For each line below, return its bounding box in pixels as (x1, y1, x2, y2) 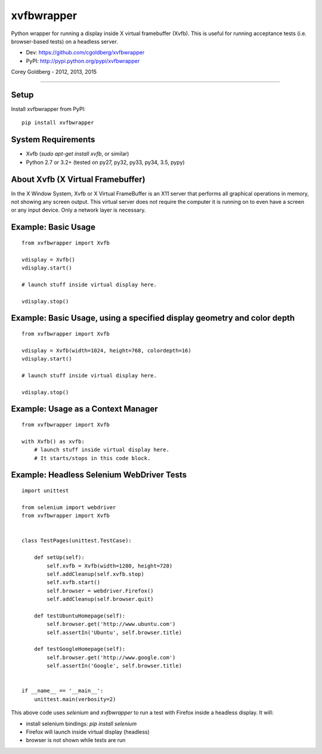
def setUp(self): (33, 554, 85, 561)
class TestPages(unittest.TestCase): (21, 537, 132, 544)
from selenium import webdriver (21, 504, 116, 511)
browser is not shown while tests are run (26, 737, 126, 744)
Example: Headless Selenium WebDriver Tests (11, 470, 187, 480)
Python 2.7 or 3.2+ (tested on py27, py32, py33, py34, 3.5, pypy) (26, 159, 185, 166)
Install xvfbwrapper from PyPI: (11, 106, 86, 113)
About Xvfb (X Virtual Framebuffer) (11, 174, 145, 184)
